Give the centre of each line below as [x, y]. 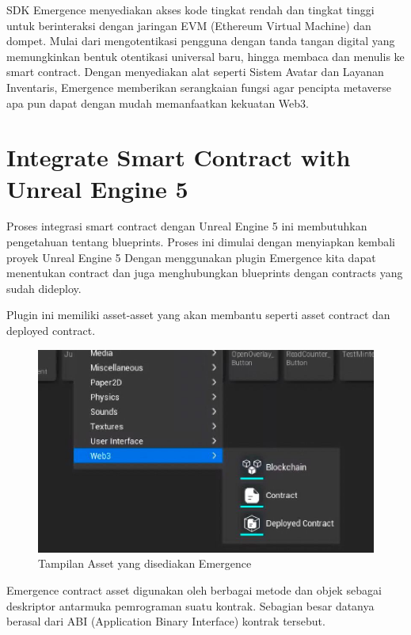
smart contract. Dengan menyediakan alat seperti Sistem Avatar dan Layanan [195, 72]
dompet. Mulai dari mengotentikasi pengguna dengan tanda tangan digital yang [201, 41]
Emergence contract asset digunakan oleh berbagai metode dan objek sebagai [194, 589]
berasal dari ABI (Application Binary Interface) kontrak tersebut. [166, 621]
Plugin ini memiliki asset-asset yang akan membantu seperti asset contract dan [198, 315]
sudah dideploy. [44, 288]
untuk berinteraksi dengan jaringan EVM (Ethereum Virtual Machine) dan [189, 25]
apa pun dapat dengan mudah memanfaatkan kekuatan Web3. [158, 103]
